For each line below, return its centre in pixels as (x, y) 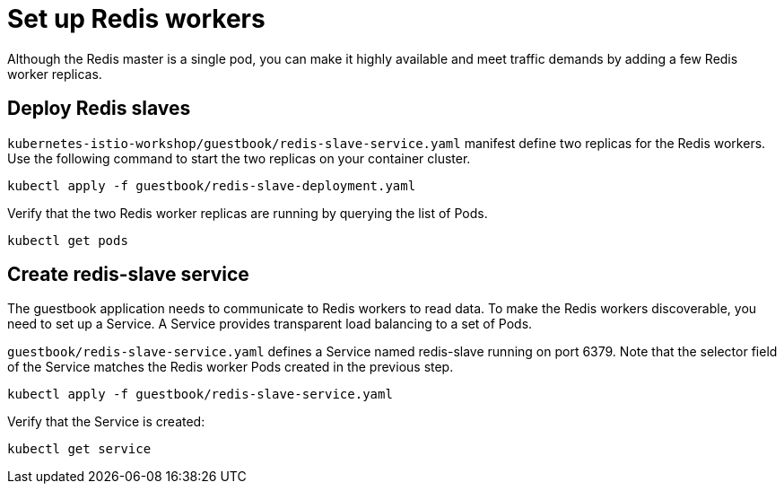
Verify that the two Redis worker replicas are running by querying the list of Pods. (248, 213)
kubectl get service (79, 449)
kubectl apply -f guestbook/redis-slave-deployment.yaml (212, 185)
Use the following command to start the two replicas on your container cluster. (239, 158)
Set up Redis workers (136, 19)
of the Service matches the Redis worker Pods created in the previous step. (231, 367)
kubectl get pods (68, 240)
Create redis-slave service (128, 275)
